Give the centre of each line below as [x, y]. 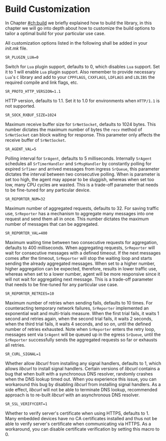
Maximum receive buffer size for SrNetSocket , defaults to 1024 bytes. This [81, 124]
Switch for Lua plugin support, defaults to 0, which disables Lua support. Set [83, 66]
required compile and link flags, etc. [42, 82]
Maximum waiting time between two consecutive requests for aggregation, [82, 242]
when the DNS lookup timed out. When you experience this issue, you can [81, 379]
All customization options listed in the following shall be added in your [76, 43]
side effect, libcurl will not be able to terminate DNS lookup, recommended [81, 389]
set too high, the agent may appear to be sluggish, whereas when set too [80, 179]
